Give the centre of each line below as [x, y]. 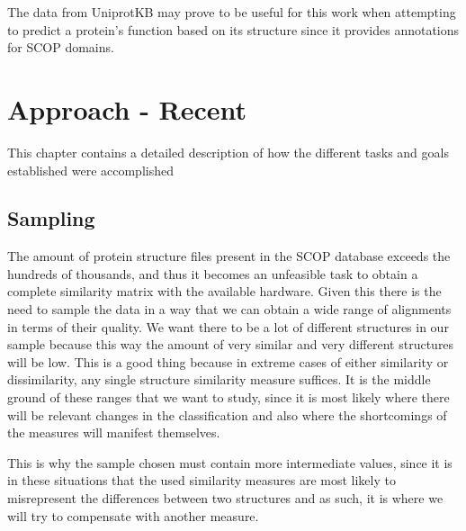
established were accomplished [90, 170]
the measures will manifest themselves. [114, 432]
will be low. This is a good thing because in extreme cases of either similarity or [228, 361]
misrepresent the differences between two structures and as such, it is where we [225, 498]
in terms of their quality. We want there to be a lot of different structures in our [228, 326]
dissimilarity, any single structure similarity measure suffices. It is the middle [219, 379]
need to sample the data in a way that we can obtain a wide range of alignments [229, 309]
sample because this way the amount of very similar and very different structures [231, 344]
